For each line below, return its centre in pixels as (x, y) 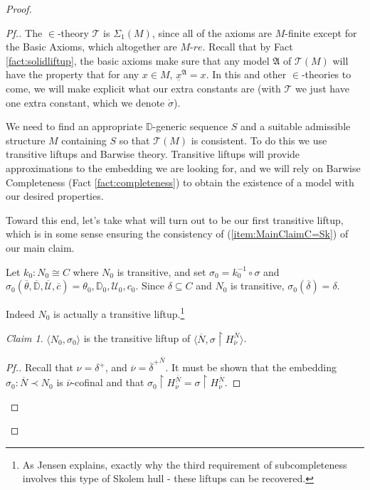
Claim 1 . (25, 338)
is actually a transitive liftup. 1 (119, 313)
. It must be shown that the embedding (251, 367)
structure (26, 140)
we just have (322, 88)
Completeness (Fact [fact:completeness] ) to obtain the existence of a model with (180, 182)
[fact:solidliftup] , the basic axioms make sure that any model (138, 60)
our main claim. (40, 247)
